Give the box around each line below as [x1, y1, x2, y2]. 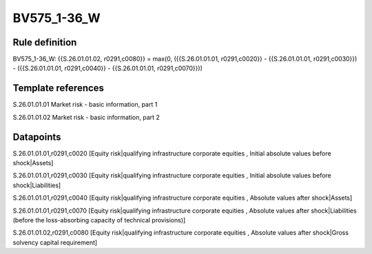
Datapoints [12, 131, 61, 142]
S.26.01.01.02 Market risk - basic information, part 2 [12, 113, 160, 121]
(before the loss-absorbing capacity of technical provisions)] [12, 216, 186, 224]
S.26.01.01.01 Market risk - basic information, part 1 [12, 100, 158, 109]
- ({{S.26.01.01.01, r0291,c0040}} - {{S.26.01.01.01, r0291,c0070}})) [12, 64, 203, 72]
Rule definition [12, 36, 77, 48]
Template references [12, 83, 105, 94]
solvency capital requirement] [12, 238, 98, 246]
